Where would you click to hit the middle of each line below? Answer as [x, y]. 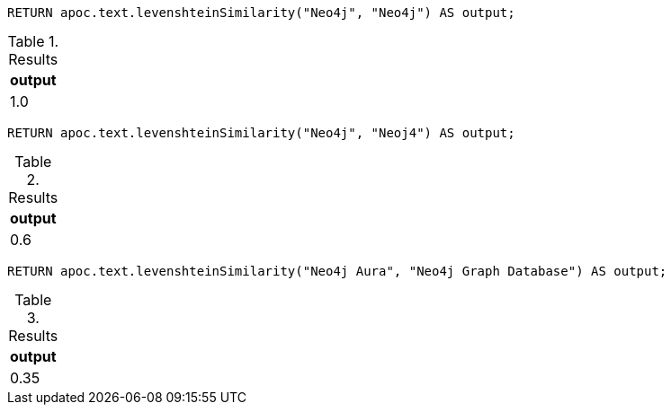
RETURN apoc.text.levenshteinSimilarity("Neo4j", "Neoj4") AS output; [261, 133]
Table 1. [33, 41]
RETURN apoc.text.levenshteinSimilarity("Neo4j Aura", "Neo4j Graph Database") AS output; [337, 271]
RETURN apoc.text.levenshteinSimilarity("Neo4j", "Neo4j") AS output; [261, 13]
